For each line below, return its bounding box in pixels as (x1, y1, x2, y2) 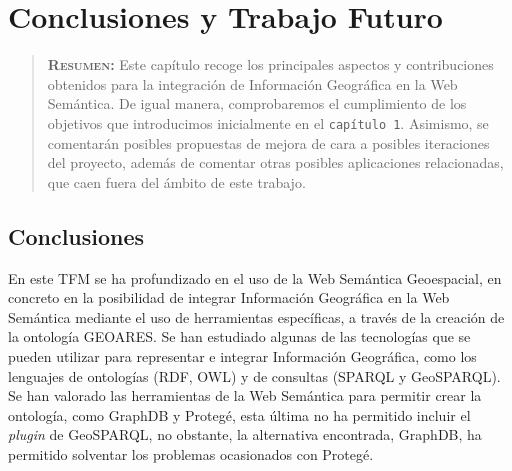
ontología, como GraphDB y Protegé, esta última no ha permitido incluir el (8, 404, 471, 425)
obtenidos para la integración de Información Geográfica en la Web (47, 73, 458, 94)
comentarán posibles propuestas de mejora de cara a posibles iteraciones (47, 132, 490, 153)
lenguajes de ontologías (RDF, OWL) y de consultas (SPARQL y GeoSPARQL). (8, 365, 501, 386)
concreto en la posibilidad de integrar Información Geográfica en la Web (8, 287, 450, 308)
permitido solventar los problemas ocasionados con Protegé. (8, 443, 374, 464)
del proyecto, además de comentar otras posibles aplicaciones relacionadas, (47, 152, 504, 173)
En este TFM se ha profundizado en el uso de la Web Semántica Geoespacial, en (8, 267, 502, 288)
